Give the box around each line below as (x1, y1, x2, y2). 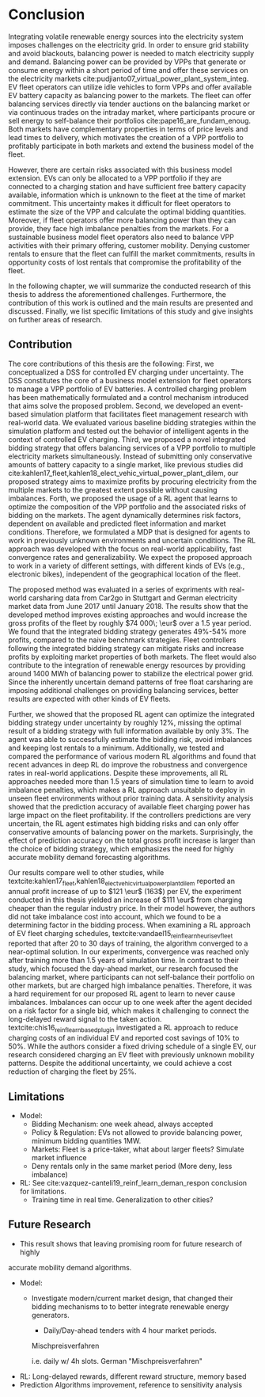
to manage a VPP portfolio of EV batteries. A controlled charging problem (8, 384, 247, 394)
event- (221, 401, 244, 410)
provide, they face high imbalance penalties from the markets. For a (8, 223, 229, 233)
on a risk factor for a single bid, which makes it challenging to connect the (8, 1006, 249, 1015)
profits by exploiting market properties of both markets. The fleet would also (8, 652, 257, 661)
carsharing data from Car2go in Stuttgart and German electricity (28, 592, 238, 603)
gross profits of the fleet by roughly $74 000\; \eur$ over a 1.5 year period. (8, 618, 252, 627)
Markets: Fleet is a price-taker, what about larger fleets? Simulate (31, 1144, 244, 1154)
